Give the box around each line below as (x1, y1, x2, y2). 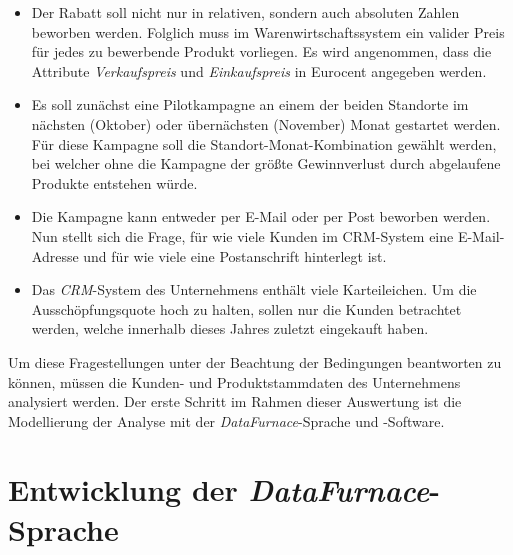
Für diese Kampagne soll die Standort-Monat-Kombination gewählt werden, (31, 133, 497, 154)
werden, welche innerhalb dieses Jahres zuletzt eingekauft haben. (31, 318, 429, 339)
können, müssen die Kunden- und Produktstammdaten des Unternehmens (8, 371, 461, 392)
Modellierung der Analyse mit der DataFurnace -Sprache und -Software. (8, 410, 445, 431)
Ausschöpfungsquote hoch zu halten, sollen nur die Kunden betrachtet (31, 298, 462, 319)
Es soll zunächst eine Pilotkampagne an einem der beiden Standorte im (31, 94, 469, 115)
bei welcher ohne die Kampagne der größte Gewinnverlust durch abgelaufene (31, 153, 501, 174)
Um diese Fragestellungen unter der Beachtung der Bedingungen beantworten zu (8, 351, 502, 372)
